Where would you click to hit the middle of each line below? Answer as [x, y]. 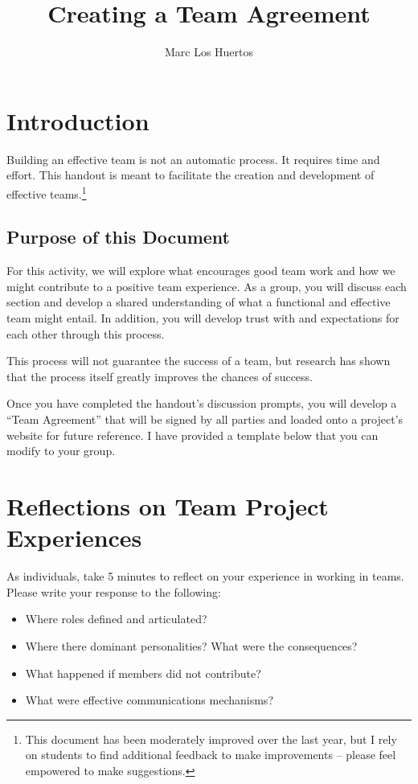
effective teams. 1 [47, 192]
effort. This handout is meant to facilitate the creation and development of [191, 175]
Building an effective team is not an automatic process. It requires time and [193, 159]
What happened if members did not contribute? [143, 673]
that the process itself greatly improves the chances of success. [160, 376]
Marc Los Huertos [209, 52]
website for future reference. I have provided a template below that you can [193, 435]
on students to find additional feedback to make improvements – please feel [211, 755]
